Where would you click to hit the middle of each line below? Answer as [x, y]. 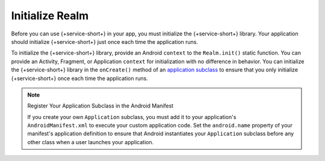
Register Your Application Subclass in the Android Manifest [101, 106]
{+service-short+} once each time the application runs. [80, 78]
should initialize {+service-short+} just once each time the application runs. [105, 41]
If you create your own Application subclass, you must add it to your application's [132, 117]
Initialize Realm [50, 16]
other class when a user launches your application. [91, 142]
